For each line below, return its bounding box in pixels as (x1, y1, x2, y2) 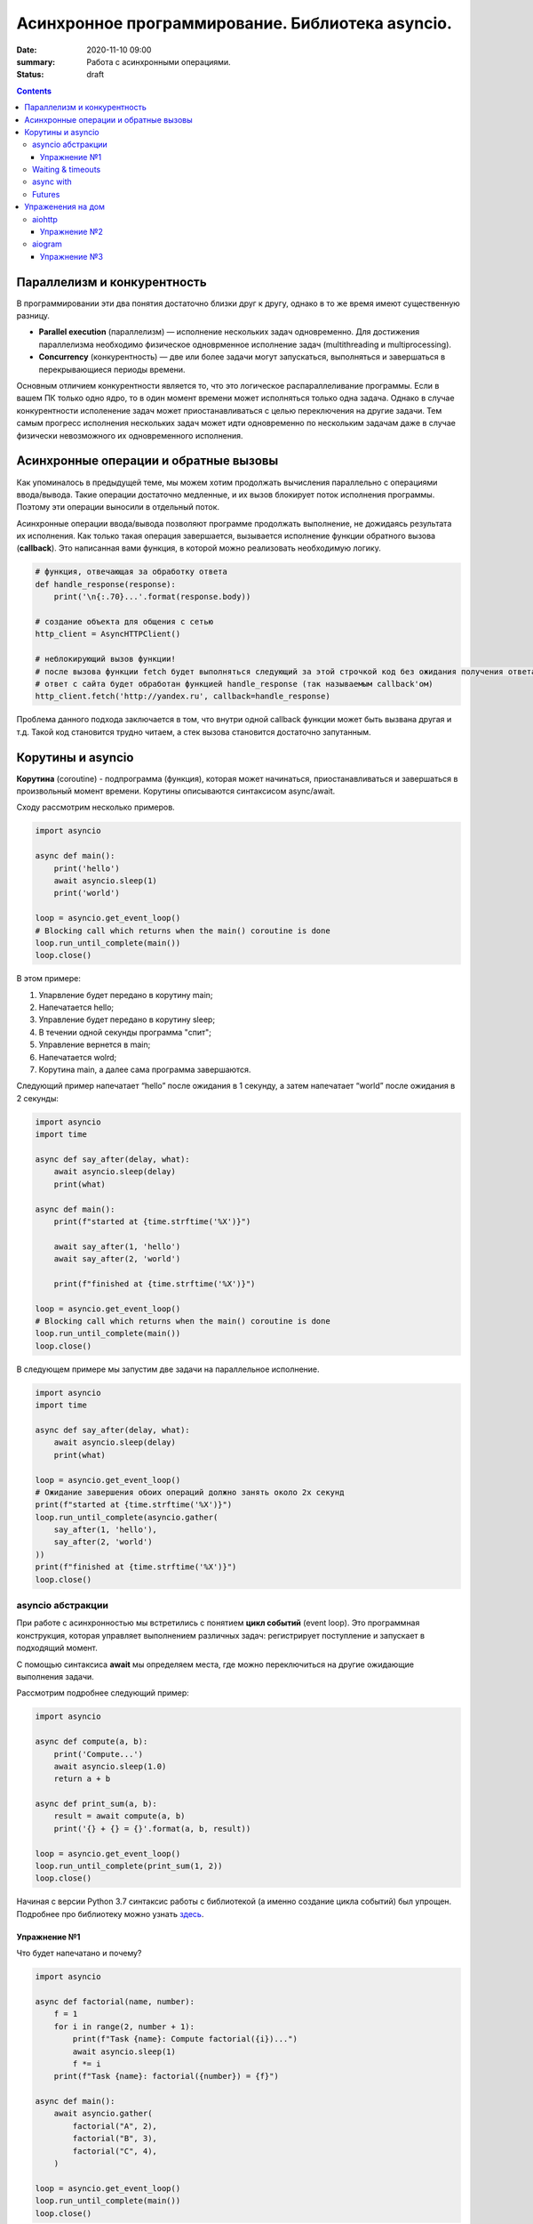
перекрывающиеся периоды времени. (38, 364, 186, 375)
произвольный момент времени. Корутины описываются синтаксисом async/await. (16, 786, 336, 796)
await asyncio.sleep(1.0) (53, 1761, 167, 1771)
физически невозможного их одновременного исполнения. (16, 430, 243, 440)
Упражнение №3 (40, 251, 104, 262)
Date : (16, 44, 37, 55)
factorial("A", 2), (72, 2121, 157, 2131)
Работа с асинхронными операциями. (86, 56, 231, 67)
